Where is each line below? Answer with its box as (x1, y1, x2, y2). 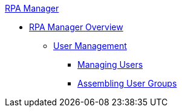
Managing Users (77, 59, 143, 70)
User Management (53, 41, 127, 51)
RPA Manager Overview (29, 22, 123, 32)
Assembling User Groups (77, 78, 177, 88)
